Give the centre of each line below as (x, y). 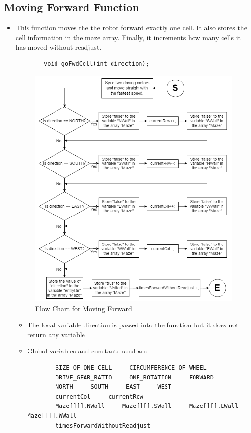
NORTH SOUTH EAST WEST (113, 387)
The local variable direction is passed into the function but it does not (133, 325)
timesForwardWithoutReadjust (103, 425)
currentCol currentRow (99, 396)
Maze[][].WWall (52, 416)
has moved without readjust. (58, 47)
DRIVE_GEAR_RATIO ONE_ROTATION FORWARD (135, 377)
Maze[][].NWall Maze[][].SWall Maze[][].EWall (147, 406)
